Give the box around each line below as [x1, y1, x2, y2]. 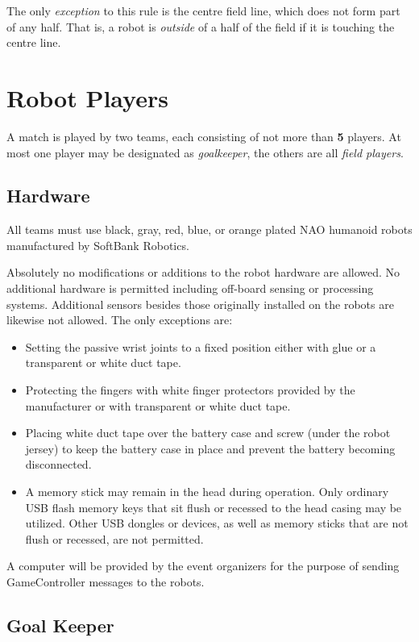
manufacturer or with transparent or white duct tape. [25, 397, 291, 414]
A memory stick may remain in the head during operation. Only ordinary [25, 483, 389, 500]
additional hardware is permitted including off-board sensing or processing [6, 280, 374, 297]
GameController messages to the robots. [6, 573, 205, 590]
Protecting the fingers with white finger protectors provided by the [25, 381, 355, 398]
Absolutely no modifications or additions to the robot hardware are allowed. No [6, 264, 400, 281]
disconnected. [25, 456, 92, 473]
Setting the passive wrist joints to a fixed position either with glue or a [25, 338, 376, 355]
